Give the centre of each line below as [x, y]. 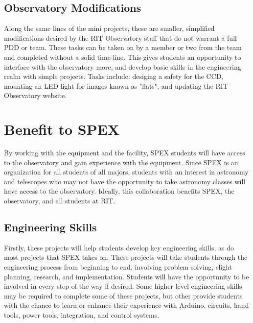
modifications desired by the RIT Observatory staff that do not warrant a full [120, 37]
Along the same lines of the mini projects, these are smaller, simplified [109, 28]
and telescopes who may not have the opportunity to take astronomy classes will [125, 181]
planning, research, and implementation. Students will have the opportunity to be [126, 276]
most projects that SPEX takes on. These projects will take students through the [126, 257]
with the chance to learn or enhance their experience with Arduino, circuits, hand [126, 305]
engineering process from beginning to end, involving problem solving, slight [118, 267]
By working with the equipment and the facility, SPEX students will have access [125, 153]
